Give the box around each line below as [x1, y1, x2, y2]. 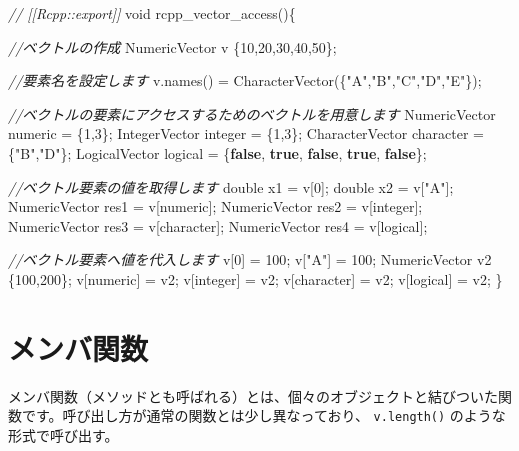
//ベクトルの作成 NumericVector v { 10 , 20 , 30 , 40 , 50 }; [8, 36, 337, 57]
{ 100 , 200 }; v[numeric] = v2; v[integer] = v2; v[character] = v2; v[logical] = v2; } [8, 268, 503, 289]
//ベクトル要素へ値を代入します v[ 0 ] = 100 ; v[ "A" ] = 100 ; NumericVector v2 [8, 249, 492, 270]
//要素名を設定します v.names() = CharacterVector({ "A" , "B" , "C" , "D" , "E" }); [8, 70, 482, 91]
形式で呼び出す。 [8, 424, 119, 445]
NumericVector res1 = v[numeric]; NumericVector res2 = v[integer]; [8, 196, 423, 217]
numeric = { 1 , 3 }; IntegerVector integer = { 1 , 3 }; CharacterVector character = [8, 123, 484, 144]
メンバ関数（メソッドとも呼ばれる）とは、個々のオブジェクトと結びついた [8, 385, 498, 406]
